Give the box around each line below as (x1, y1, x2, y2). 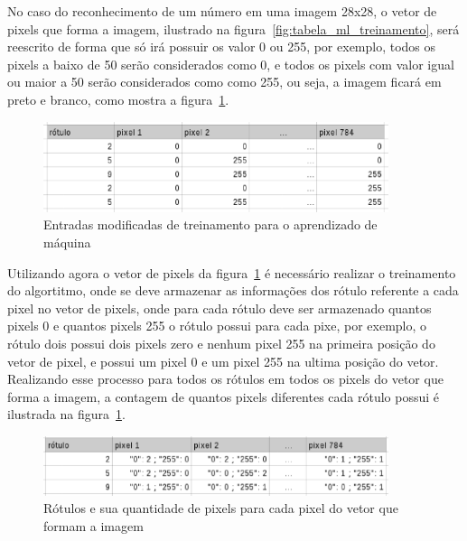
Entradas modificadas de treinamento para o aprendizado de (43, 215, 378, 234)
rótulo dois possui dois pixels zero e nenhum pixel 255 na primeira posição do (7, 333, 435, 352)
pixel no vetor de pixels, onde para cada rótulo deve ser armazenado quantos (7, 298, 432, 317)
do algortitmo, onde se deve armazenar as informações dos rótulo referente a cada (7, 281, 459, 300)
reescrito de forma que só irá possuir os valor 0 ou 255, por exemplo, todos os (7, 37, 436, 56)
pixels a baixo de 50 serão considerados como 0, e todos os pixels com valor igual (7, 54, 454, 73)
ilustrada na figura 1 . (7, 405, 126, 424)
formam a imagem (43, 516, 144, 535)
